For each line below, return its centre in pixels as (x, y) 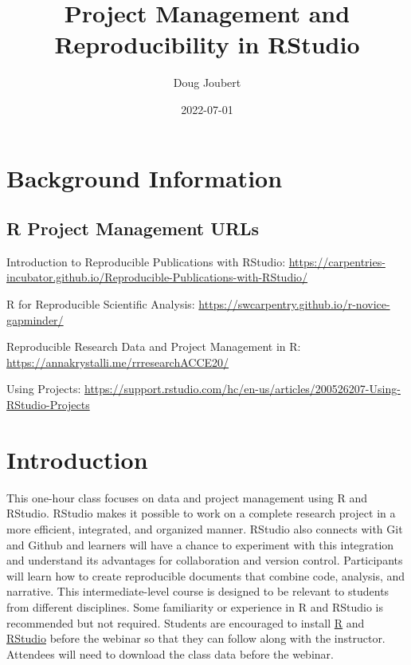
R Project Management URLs (133, 228)
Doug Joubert (207, 83)
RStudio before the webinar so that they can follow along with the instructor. (196, 638)
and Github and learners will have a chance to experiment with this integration (200, 544)
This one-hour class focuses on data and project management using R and (187, 497)
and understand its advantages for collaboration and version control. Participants (205, 560)
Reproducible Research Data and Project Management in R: (154, 346)
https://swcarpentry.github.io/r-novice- (294, 304)
